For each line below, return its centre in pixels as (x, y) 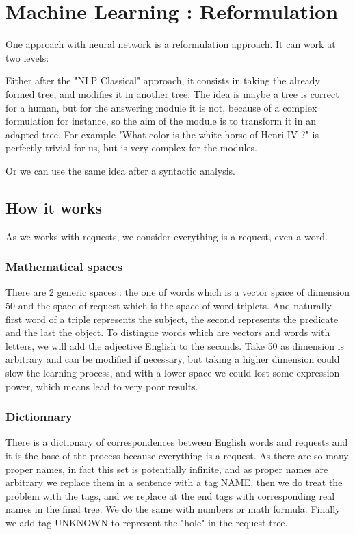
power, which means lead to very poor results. (102, 386)
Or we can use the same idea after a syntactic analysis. (121, 170)
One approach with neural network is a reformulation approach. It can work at (171, 44)
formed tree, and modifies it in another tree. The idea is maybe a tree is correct (172, 93)
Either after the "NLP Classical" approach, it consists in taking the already (163, 80)
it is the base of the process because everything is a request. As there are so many (177, 456)
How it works (54, 207)
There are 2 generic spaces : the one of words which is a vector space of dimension (178, 292)
